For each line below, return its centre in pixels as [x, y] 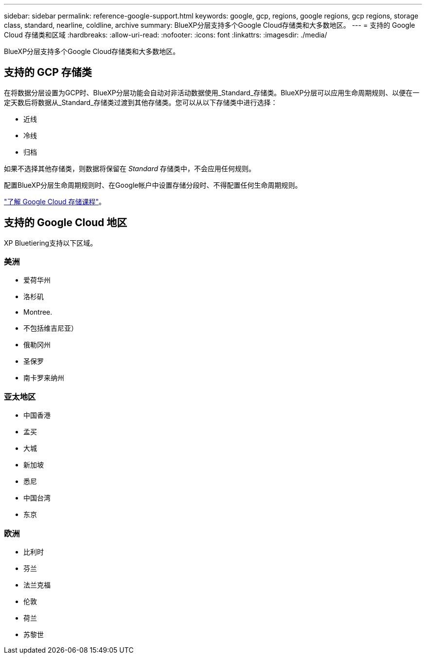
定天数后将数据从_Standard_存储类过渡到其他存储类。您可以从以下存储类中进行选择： [141, 102]
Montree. [38, 312]
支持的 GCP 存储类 [48, 72]
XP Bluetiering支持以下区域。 [51, 243]
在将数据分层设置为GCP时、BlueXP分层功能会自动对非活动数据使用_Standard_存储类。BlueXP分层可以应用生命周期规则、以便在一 [212, 92]
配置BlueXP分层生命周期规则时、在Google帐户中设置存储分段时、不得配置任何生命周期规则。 [153, 185]
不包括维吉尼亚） [51, 328]
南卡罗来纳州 [44, 378]
